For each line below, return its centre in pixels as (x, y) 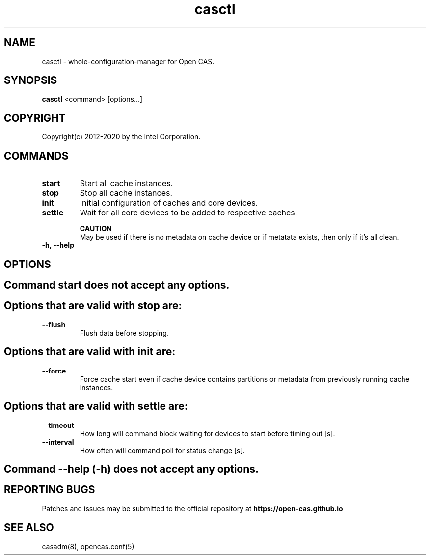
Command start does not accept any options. (117, 285)
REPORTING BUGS (50, 490)
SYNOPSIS (31, 80)
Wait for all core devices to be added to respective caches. (188, 213)
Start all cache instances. (126, 183)
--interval (58, 442)
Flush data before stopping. (124, 333)
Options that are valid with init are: (90, 352)
